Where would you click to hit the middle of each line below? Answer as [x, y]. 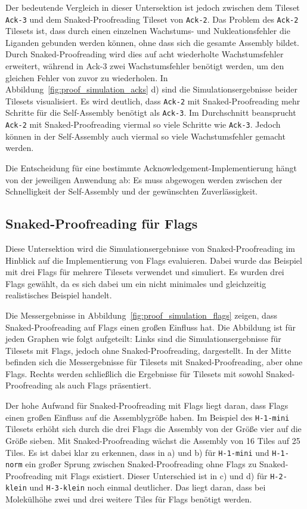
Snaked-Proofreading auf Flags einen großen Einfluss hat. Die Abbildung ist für [151, 327]
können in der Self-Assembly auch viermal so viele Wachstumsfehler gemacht [145, 136]
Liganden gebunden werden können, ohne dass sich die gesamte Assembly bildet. [153, 42]
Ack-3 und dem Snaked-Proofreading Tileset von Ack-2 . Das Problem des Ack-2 [152, 19]
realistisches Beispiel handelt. [59, 295]
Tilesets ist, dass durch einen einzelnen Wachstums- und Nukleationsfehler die [148, 31]
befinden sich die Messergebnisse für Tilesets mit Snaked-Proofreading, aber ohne [154, 362]
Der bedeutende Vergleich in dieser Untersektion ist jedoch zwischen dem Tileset [153, 7]
